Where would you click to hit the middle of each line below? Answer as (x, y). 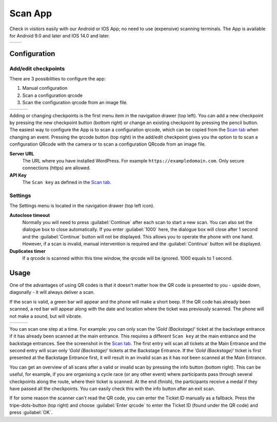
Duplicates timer (27, 251)
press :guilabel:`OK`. (31, 412)
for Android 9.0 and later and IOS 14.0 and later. (60, 35)
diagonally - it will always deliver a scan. (52, 292)
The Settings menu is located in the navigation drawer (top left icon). (82, 206)
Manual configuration (45, 88)
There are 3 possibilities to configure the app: (58, 79)
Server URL (22, 153)
